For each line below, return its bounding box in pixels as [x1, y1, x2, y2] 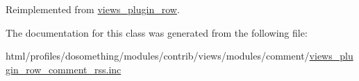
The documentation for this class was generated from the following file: [6, 25, 308, 39]
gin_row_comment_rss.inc [6, 62, 122, 76]
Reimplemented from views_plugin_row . [6, 2, 180, 16]
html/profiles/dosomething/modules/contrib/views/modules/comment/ [6, 48, 310, 63]
